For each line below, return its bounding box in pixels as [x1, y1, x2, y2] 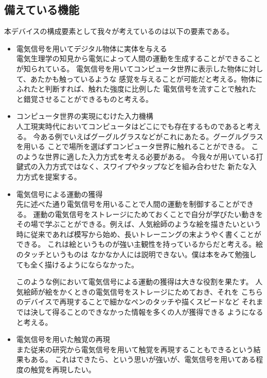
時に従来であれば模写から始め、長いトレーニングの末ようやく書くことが [16, 228, 261, 239]
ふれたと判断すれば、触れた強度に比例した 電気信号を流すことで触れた [16, 83, 257, 94]
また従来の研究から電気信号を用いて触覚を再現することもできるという [16, 344, 254, 354]
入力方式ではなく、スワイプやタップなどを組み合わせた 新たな [38, 161, 250, 172]
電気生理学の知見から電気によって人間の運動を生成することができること [16, 53, 261, 64]
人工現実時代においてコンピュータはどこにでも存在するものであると [16, 120, 246, 131]
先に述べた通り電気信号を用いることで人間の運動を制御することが [16, 199, 240, 209]
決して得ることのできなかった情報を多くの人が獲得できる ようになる [30, 307, 263, 317]
